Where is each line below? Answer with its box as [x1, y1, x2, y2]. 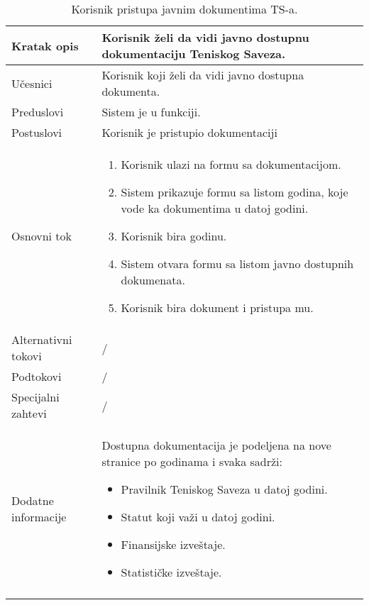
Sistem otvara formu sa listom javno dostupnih [121, 255, 354, 272]
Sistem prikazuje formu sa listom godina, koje [121, 184, 348, 200]
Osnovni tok [11, 228, 72, 244]
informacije [11, 509, 67, 525]
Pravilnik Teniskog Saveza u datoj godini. [121, 481, 328, 497]
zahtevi [11, 405, 47, 421]
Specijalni [11, 389, 60, 405]
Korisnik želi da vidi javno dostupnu [101, 29, 309, 45]
